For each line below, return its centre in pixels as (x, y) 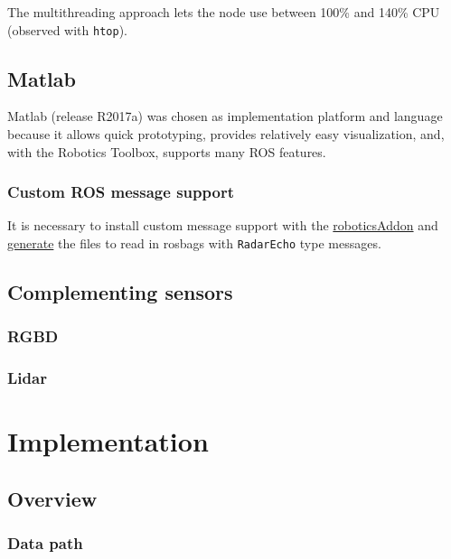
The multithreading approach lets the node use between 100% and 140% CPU (224, 12)
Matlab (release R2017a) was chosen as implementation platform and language (225, 116)
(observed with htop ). (67, 29)
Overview (52, 498)
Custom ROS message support (121, 192)
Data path (45, 543)
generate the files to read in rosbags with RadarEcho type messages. (194, 243)
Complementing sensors (120, 292)
